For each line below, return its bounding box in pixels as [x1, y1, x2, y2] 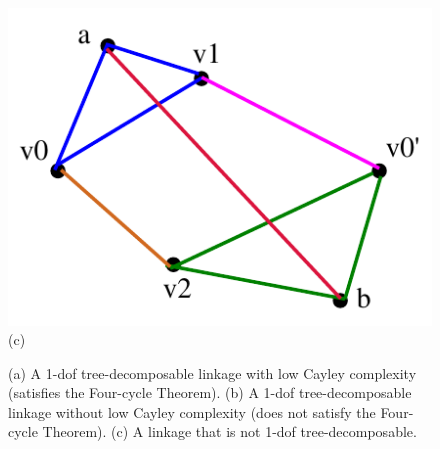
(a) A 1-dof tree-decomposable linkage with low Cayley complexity [8, 362, 417, 383]
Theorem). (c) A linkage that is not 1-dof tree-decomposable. [42, 421, 417, 442]
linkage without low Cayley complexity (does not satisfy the [8, 401, 376, 422]
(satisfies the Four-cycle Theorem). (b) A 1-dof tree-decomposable [8, 382, 412, 403]
